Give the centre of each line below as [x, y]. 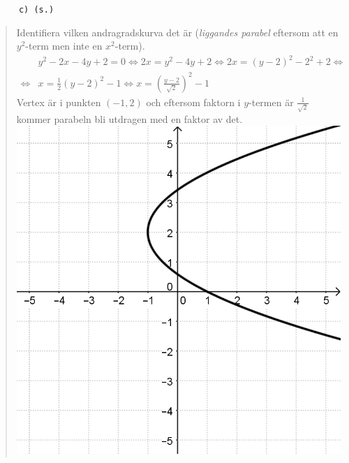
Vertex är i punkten [59, 102]
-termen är [271, 102]
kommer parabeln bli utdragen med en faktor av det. [129, 118]
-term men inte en [64, 46]
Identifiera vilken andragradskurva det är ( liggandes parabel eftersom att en [177, 32]
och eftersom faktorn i [193, 102]
